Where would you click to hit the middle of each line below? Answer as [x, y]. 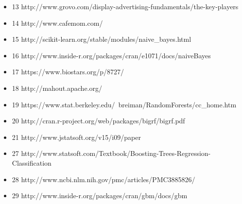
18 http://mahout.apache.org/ [57, 88]
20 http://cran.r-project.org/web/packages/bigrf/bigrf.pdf [98, 121]
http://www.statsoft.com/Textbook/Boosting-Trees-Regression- [116, 153]
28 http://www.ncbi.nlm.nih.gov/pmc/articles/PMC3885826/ [104, 179]
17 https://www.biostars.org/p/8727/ [68, 72]
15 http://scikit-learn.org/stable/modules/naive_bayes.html [102, 39]
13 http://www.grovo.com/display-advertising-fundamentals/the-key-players [125, 6]
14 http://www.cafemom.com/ [57, 23]
